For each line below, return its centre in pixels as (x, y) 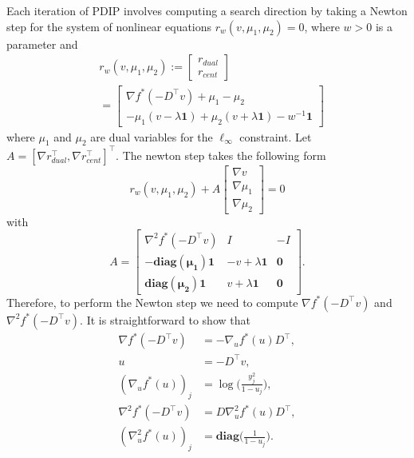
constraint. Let (276, 136)
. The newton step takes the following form (221, 155)
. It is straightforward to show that (165, 319)
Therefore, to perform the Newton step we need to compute (152, 302)
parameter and (42, 44)
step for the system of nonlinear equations (109, 26)
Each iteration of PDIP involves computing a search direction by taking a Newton (207, 10)
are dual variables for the (152, 136)
